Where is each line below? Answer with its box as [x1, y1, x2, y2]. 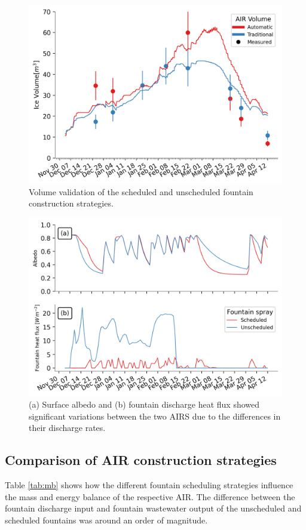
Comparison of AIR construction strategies [5, 451, 277, 469]
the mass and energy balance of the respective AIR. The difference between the [5, 490, 295, 503]
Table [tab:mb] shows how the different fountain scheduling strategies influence [5, 479, 293, 491]
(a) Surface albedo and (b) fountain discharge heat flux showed [29, 398, 260, 411]
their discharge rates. [29, 421, 106, 434]
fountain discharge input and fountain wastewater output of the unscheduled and [5, 502, 302, 514]
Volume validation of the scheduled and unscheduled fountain [29, 185, 253, 198]
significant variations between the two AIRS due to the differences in [29, 409, 281, 422]
